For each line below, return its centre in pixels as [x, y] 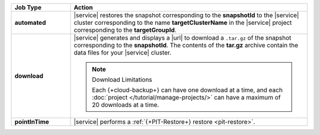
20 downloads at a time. [126, 105]
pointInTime [32, 122]
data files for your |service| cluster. [123, 52]
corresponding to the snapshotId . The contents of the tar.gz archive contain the [186, 45]
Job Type [28, 7]
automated [30, 22]
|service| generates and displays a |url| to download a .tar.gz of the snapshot [183, 38]
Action [83, 7]
